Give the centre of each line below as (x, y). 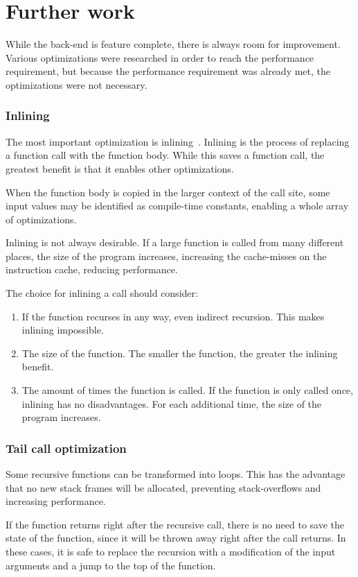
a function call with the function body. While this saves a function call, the (165, 155)
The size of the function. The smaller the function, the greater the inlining (180, 353)
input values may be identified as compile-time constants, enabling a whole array (177, 206)
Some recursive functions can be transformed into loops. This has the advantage (176, 474)
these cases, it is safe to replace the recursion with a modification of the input (171, 551)
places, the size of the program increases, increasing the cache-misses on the (166, 256)
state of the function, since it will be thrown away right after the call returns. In (176, 538)
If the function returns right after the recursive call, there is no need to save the (175, 524)
